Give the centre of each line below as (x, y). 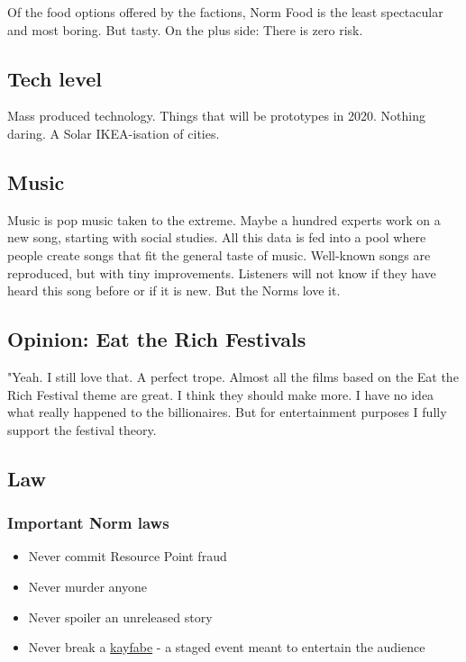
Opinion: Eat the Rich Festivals (157, 339)
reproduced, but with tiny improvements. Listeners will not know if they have (222, 272)
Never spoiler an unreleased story (120, 617)
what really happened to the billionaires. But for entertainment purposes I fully (227, 412)
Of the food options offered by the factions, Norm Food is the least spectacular (225, 12)
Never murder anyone (87, 586)
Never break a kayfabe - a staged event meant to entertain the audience (227, 647)
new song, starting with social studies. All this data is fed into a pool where (217, 237)
